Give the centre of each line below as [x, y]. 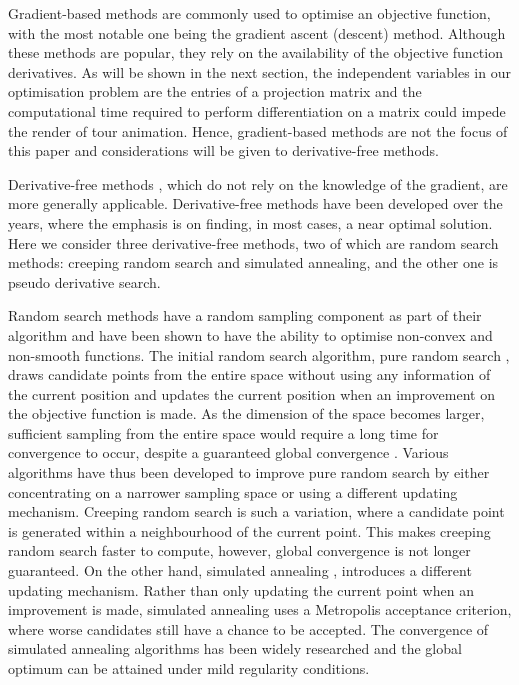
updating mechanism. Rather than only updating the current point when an [241, 589]
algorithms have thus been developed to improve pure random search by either [249, 472]
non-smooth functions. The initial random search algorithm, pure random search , [259, 354]
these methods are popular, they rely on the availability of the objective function [255, 52]
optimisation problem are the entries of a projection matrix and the [215, 91]
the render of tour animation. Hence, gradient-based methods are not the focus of [258, 130]
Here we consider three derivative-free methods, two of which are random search [253, 242]
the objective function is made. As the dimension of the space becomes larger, [246, 413]
